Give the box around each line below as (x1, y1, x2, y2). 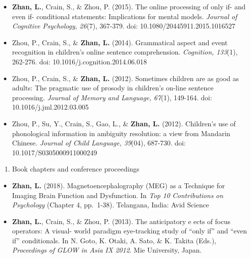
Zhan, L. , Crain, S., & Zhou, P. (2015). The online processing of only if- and (12, 1, 246, 11)
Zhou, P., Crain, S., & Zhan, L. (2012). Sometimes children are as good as (12, 73, 239, 83)
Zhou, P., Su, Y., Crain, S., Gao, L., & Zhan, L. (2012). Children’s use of (12, 118, 236, 128)
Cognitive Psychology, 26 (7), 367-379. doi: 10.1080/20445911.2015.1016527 (12, 21, 235, 31)
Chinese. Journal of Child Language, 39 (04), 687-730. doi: (12, 138, 186, 148)
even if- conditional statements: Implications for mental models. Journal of (12, 11, 237, 21)
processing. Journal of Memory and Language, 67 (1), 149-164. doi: (12, 92, 212, 102)
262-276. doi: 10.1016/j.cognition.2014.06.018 (12, 56, 147, 66)
